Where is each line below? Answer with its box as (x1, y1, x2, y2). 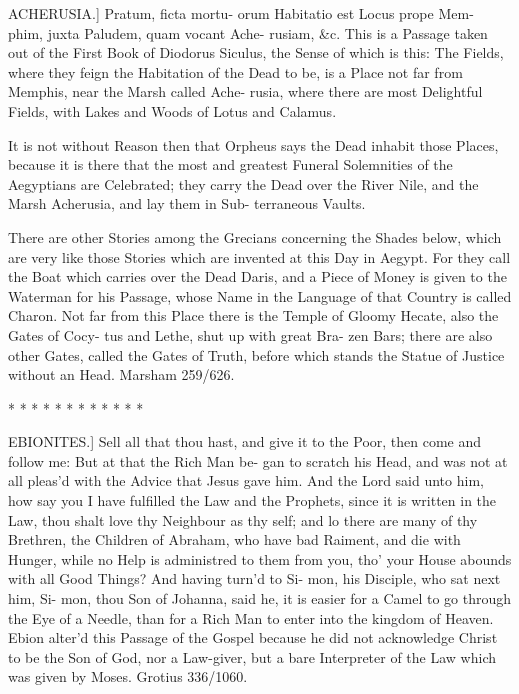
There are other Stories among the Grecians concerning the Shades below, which (8, 226, 502, 247)
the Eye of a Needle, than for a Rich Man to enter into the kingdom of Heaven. (8, 607, 494, 628)
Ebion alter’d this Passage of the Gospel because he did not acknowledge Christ (8, 627, 498, 648)
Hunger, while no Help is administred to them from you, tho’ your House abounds (8, 548, 512, 569)
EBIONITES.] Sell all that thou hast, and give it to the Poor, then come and (8, 431, 482, 452)
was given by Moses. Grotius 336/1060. (8, 666, 248, 687)
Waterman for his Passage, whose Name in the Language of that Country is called (8, 285, 512, 306)
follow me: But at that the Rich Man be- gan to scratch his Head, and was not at (8, 450, 508, 471)
